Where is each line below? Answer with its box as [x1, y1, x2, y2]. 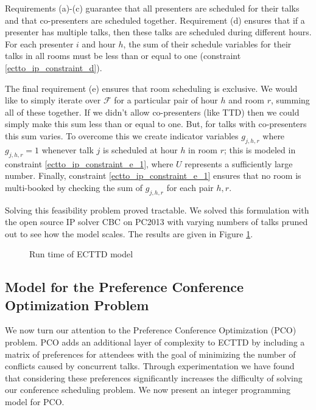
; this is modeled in [224, 143, 296, 156]
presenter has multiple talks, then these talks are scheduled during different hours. [5, 26, 312, 38]
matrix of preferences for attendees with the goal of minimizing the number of [5, 347, 296, 360]
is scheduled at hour [103, 143, 178, 156]
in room [188, 143, 217, 156]
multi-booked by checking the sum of [5, 181, 143, 193]
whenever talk [41, 143, 94, 156]
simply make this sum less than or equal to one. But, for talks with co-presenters [5, 117, 307, 130]
